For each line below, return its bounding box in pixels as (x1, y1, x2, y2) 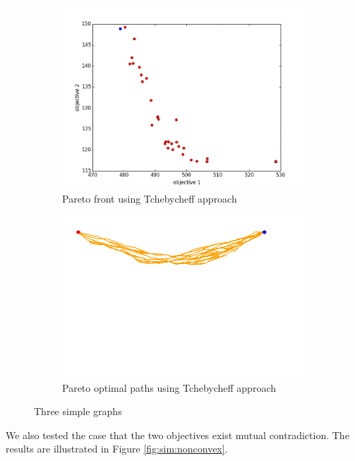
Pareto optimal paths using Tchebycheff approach (62, 380, 276, 395)
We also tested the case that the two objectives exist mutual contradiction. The (6, 427, 349, 442)
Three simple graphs (34, 404, 122, 419)
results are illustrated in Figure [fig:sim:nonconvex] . (6, 441, 228, 456)
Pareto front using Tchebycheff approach (62, 191, 237, 206)
